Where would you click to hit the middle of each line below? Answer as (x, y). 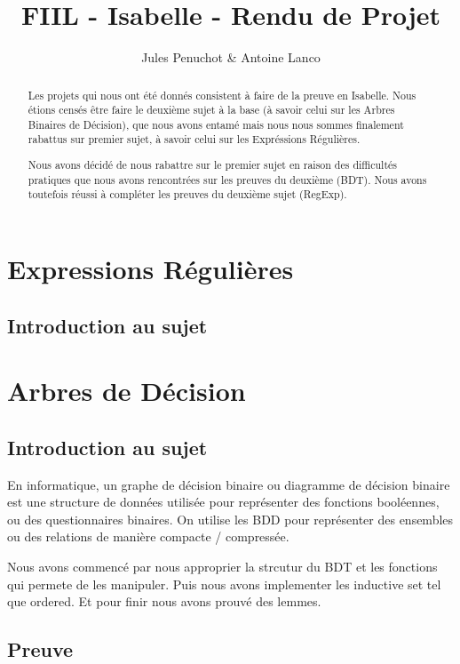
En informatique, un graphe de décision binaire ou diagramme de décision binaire (229, 484)
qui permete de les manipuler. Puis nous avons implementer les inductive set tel (224, 584)
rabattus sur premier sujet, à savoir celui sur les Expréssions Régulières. (194, 139)
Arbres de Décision (127, 391)
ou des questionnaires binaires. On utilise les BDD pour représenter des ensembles (230, 519)
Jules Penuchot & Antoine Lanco (231, 57)
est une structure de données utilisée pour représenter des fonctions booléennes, (223, 502)
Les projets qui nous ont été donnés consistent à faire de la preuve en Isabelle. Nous (222, 95)
